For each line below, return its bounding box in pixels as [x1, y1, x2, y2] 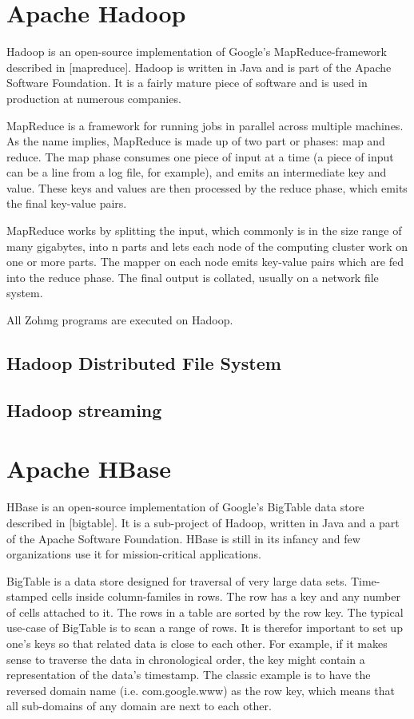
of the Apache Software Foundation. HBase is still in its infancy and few [6, 530, 360, 546]
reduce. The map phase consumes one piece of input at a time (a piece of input [6, 148, 394, 165]
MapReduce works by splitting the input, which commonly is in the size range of [6, 222, 402, 239]
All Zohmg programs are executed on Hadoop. [6, 312, 233, 328]
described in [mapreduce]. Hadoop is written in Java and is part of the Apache [6, 58, 392, 75]
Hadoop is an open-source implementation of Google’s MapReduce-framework [6, 43, 387, 60]
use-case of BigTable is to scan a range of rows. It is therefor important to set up [6, 619, 403, 636]
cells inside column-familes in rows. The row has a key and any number [51, 588, 400, 605]
